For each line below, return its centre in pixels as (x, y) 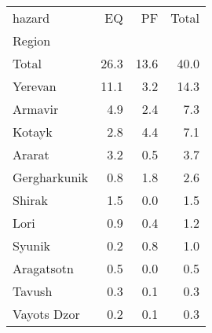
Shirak (30, 200)
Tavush (33, 291)
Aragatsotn (43, 268)
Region (32, 40)
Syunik (32, 245)
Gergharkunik (51, 177)
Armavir (36, 109)
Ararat (31, 154)
